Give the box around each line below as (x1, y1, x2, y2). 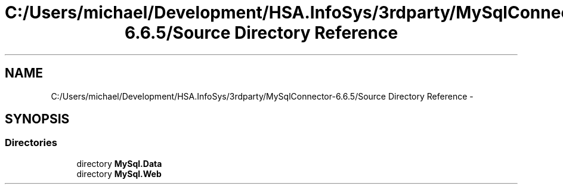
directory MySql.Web (76, 168, 162, 179)
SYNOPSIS (5, 111, 70, 127)
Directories (5, 137, 57, 149)
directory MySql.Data (76, 158, 162, 169)
